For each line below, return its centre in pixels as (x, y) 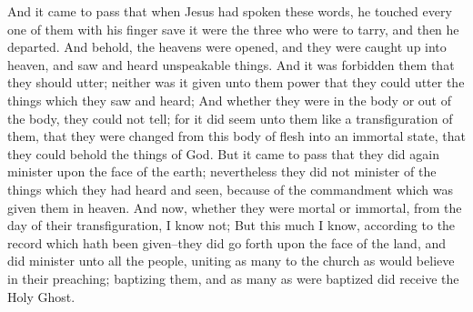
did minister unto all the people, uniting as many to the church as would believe (231, 261)
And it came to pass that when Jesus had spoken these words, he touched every (230, 11)
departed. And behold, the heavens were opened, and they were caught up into (227, 47)
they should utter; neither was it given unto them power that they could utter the (236, 82)
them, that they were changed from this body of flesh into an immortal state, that (236, 136)
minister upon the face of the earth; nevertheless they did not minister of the (222, 171)
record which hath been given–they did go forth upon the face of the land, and (227, 242)
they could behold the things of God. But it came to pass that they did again (223, 153)
